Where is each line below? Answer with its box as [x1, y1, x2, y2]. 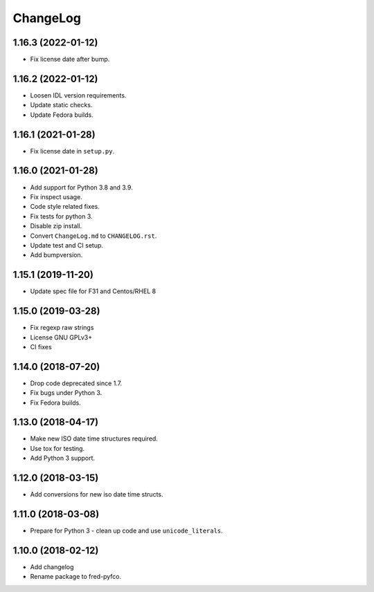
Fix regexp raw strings [30, 324, 94, 332]
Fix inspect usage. [30, 192, 82, 201]
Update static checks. [30, 101, 93, 109]
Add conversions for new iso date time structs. [30, 490, 163, 499]
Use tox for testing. [30, 444, 85, 452]
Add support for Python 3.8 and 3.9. [30, 183, 133, 192]
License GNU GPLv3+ [30, 333, 93, 342]
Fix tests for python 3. [30, 212, 93, 221]
